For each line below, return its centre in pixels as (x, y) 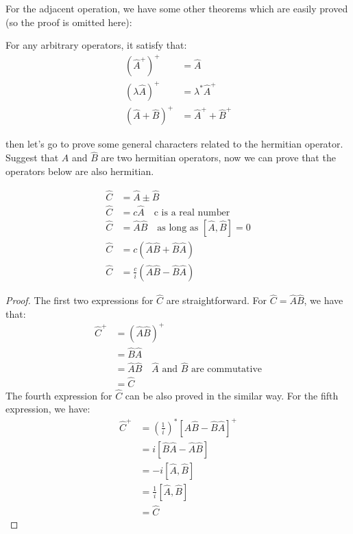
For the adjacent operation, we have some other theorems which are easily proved (177, 8)
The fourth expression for (59, 395)
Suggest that (32, 158)
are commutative (227, 370)
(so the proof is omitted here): (69, 22)
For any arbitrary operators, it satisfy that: (96, 45)
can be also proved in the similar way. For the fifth (232, 395)
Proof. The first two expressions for (80, 300)
